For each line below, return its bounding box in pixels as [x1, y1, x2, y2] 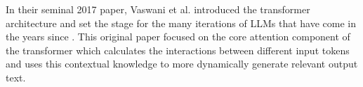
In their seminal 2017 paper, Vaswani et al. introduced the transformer [6, 2, 310, 16]
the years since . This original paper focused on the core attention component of [6, 29, 350, 44]
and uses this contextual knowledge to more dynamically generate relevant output [6, 56, 358, 71]
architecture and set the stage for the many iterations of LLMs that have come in [6, 15, 356, 30]
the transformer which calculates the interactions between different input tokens [6, 42, 350, 57]
